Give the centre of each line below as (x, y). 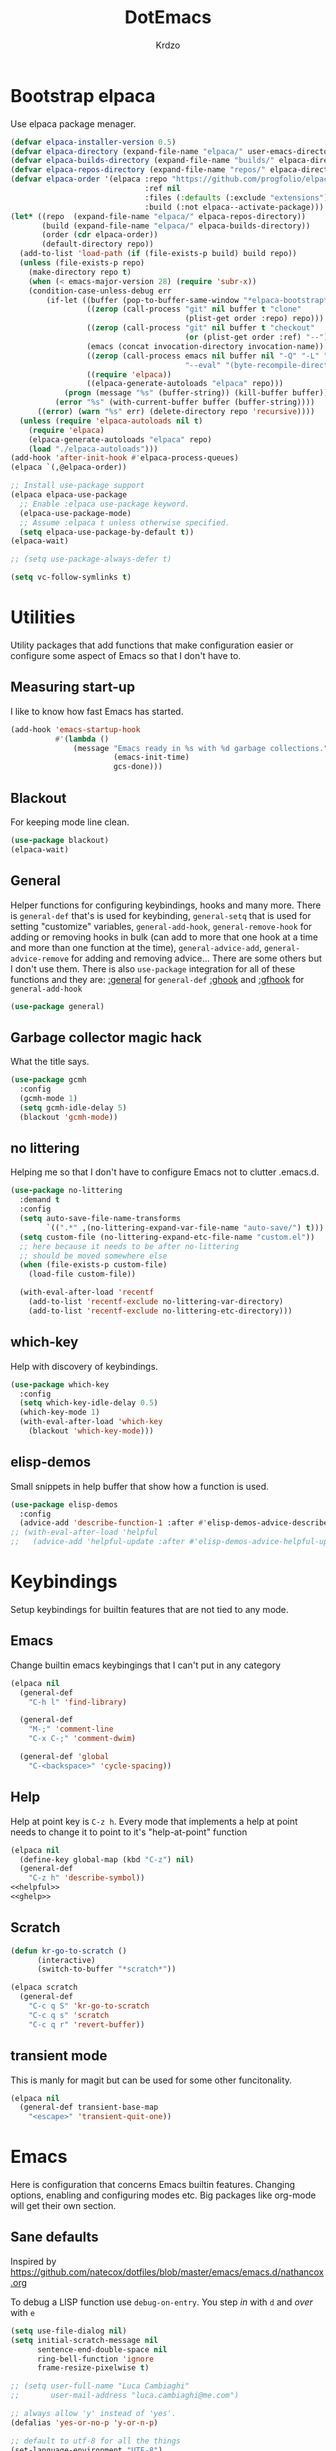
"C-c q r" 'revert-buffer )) (86, 2024)
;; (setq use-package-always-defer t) (91, 559)
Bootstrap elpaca (83, 95)
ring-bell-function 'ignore (95, 2359)
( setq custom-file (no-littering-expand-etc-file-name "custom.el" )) (167, 1237)
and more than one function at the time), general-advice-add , (136, 947)
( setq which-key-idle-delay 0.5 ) (89, 1403)
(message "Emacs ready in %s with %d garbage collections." (201, 748)
